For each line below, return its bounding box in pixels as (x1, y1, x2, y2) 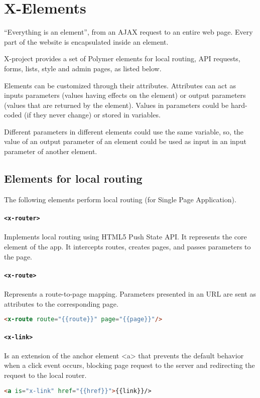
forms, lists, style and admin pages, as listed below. (4, 63, 162, 73)
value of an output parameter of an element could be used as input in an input (4, 136, 246, 147)
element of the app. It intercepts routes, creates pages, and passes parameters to (4, 241, 251, 251)
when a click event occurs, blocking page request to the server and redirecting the (4, 360, 255, 370)
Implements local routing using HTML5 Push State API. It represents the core (4, 231, 247, 242)
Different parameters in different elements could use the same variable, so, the (4, 126, 244, 137)
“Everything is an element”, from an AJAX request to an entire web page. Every (4, 27, 253, 37)
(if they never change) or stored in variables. (24, 109, 161, 120)
